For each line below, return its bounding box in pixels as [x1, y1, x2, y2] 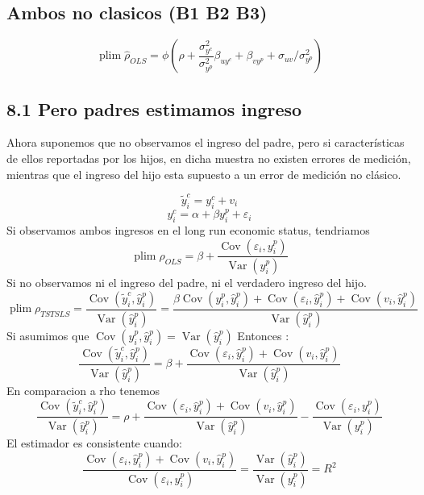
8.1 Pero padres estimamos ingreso [6, 96, 302, 121]
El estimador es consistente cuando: [6, 435, 182, 451]
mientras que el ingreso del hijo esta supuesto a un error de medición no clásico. [6, 165, 401, 182]
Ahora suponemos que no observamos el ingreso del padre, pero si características [6, 134, 405, 151]
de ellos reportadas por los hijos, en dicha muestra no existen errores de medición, [6, 150, 411, 166]
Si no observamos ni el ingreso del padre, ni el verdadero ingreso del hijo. [6, 274, 367, 291]
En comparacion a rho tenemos [6, 381, 160, 398]
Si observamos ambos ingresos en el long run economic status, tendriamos [6, 221, 370, 238]
